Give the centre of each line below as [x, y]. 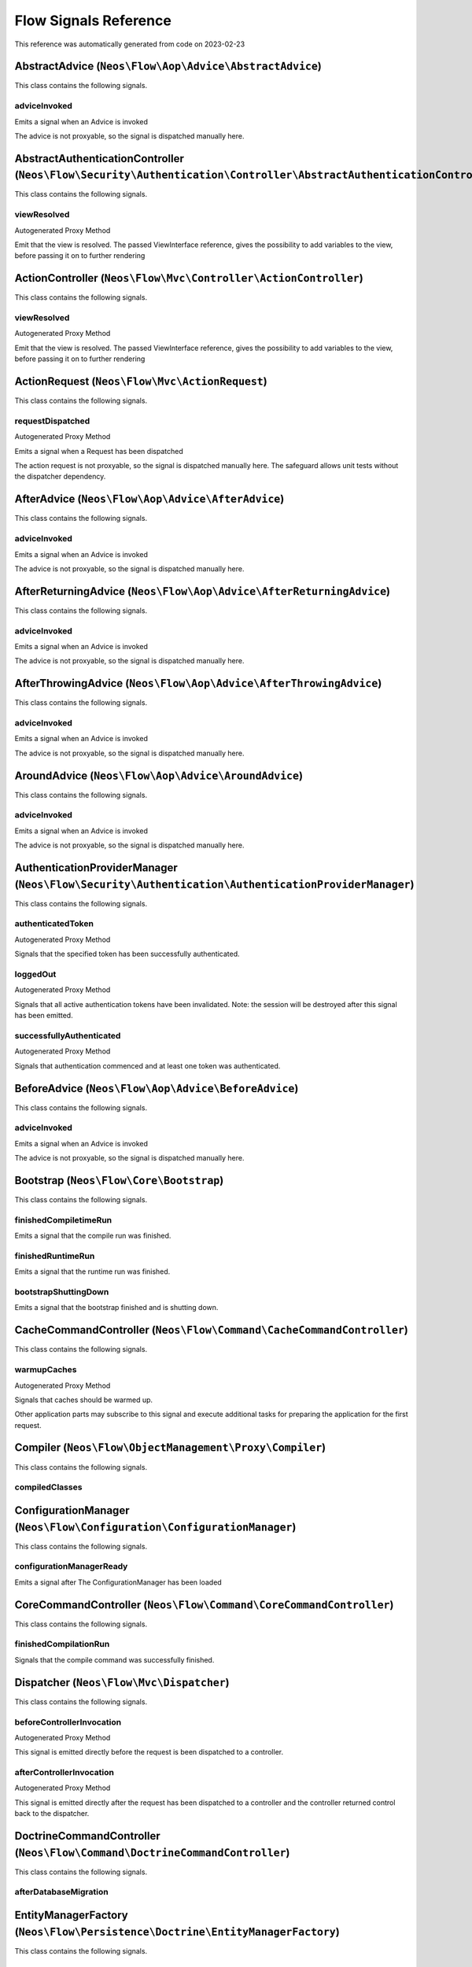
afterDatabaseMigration [62, 1892]
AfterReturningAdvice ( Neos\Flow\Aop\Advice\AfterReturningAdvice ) [203, 591]
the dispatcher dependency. [60, 477]
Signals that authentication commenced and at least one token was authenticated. [147, 1065]
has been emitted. [44, 1016]
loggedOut [35, 974]
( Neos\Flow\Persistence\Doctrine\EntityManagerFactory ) [177, 1932]
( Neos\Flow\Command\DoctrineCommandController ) [152, 1853]
